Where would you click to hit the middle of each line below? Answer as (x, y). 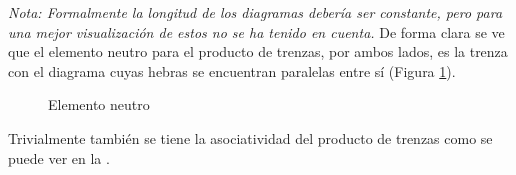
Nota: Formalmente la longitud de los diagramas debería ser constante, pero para (255, 12)
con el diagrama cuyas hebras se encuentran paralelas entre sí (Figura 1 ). (232, 70)
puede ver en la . (59, 157)
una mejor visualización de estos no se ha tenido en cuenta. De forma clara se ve (256, 31)
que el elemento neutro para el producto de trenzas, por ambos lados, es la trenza (258, 51)
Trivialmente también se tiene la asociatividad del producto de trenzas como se (250, 137)
